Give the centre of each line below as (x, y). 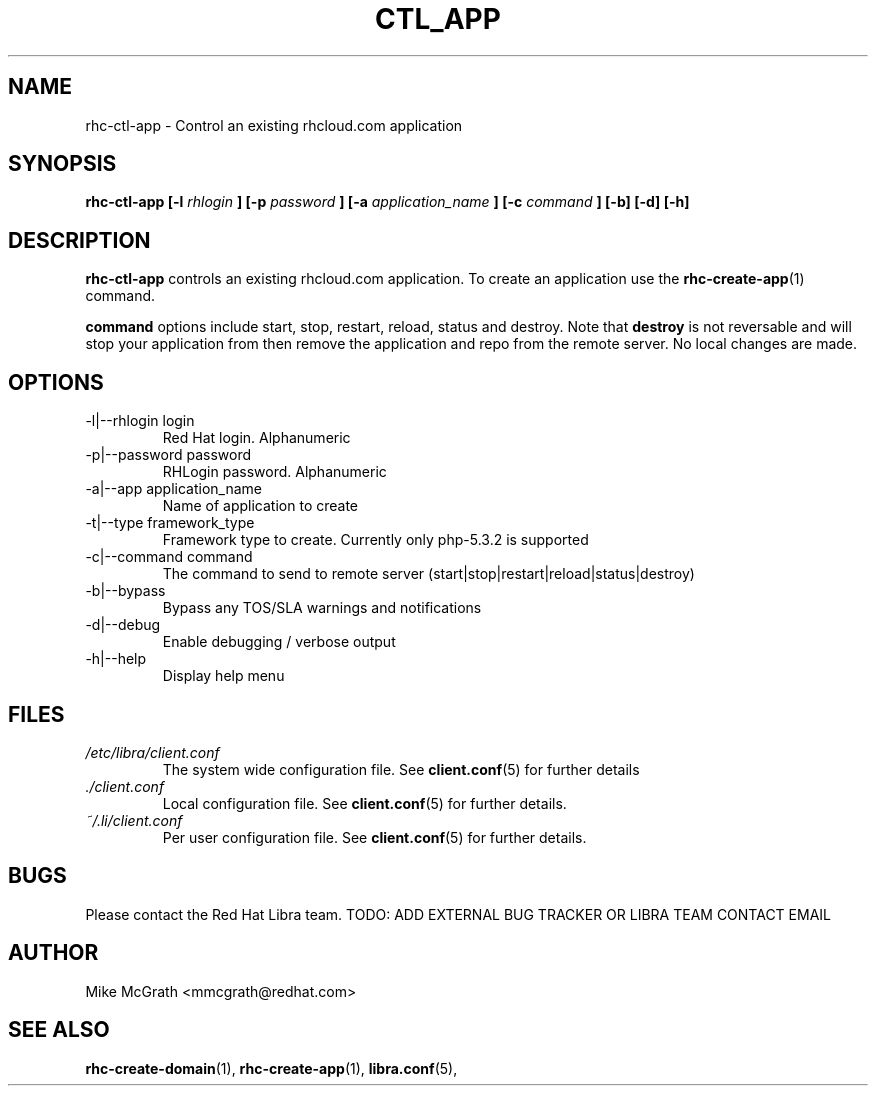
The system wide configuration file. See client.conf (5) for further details (401, 769)
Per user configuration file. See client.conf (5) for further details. (374, 837)
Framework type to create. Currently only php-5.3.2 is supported (375, 540)
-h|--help (116, 659)
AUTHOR (53, 953)
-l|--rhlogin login (140, 421)
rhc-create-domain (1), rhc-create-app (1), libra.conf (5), (271, 1068)
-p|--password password (168, 455)
